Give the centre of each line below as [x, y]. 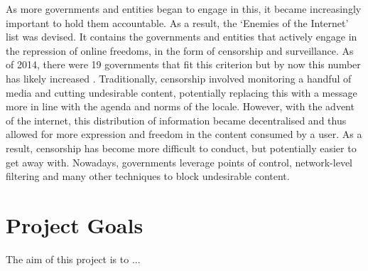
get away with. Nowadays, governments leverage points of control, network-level [179, 162]
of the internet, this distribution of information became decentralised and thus [176, 120]
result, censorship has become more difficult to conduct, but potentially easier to [181, 148]
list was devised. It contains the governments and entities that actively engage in [182, 37]
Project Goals [75, 224]
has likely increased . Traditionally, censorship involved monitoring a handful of [179, 78]
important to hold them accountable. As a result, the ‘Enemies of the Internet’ [177, 22]
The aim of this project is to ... [73, 259]
